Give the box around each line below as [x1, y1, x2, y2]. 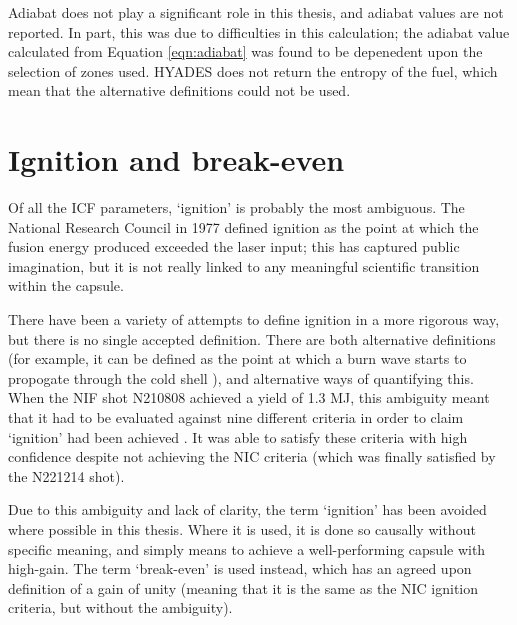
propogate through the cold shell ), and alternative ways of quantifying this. [8, 367, 474, 388]
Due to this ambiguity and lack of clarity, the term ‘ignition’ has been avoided [8, 499, 487, 520]
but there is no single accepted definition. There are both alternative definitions [8, 328, 496, 349]
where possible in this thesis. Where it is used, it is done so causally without [8, 519, 476, 539]
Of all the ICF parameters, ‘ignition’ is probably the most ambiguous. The [8, 197, 465, 218]
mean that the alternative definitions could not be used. [8, 80, 351, 101]
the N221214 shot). [8, 465, 125, 486]
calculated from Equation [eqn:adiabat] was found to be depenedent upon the [8, 41, 483, 62]
